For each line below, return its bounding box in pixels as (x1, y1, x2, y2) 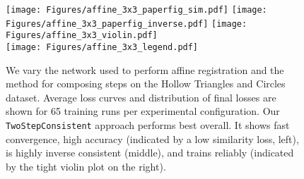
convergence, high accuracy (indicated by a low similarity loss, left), (6, 131, 299, 146)
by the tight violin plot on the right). (6, 159, 166, 173)
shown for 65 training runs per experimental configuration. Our (6, 104, 280, 118)
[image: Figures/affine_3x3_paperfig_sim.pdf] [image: (6, 5, 267, 15)
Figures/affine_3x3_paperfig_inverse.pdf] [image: (6, 18, 247, 29)
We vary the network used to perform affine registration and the (6, 62, 284, 77)
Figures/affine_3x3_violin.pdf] (6, 30, 158, 41)
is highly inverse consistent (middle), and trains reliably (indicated (6, 145, 294, 160)
